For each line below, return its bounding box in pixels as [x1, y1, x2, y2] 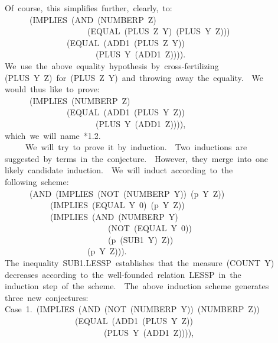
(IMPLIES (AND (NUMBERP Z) [29, 13, 156, 25]
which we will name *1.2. [4, 129, 101, 141]
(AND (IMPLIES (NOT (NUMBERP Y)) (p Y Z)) [29, 187, 225, 199]
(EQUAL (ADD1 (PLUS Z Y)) [66, 36, 185, 48]
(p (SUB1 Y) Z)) [107, 233, 174, 245]
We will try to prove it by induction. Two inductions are [25, 141, 247, 153]
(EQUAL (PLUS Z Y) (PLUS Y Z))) [87, 25, 230, 37]
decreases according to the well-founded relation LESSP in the [4, 268, 241, 280]
